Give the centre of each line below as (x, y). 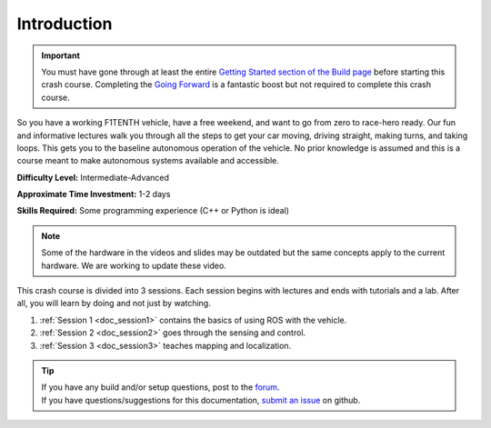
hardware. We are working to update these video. (134, 265)
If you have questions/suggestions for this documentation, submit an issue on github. (201, 400)
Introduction (65, 24)
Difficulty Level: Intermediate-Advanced (93, 177)
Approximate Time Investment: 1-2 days (94, 194)
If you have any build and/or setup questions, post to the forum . (160, 387)
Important (61, 55)
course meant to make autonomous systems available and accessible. (148, 161)
